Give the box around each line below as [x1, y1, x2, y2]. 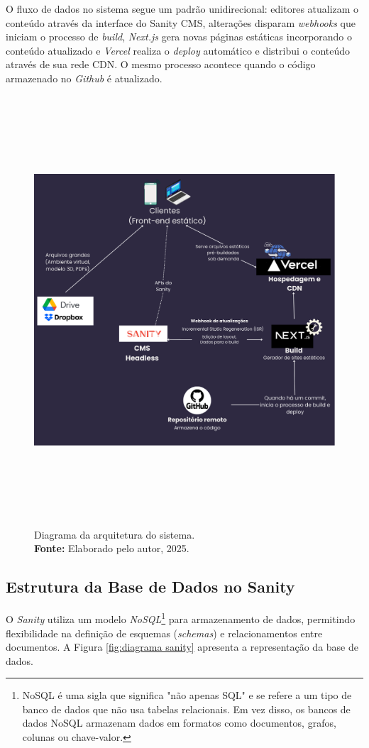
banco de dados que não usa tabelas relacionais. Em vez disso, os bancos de [22, 701, 351, 716]
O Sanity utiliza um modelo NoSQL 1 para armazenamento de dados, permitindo [6, 610, 356, 626]
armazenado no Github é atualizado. [6, 70, 163, 85]
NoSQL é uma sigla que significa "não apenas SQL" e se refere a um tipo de [22, 688, 352, 703]
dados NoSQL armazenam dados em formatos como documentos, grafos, [22, 715, 336, 730]
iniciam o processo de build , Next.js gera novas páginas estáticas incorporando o [6, 29, 353, 44]
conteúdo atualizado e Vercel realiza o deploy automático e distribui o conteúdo [6, 43, 351, 57]
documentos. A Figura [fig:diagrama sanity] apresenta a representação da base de [6, 639, 358, 654]
